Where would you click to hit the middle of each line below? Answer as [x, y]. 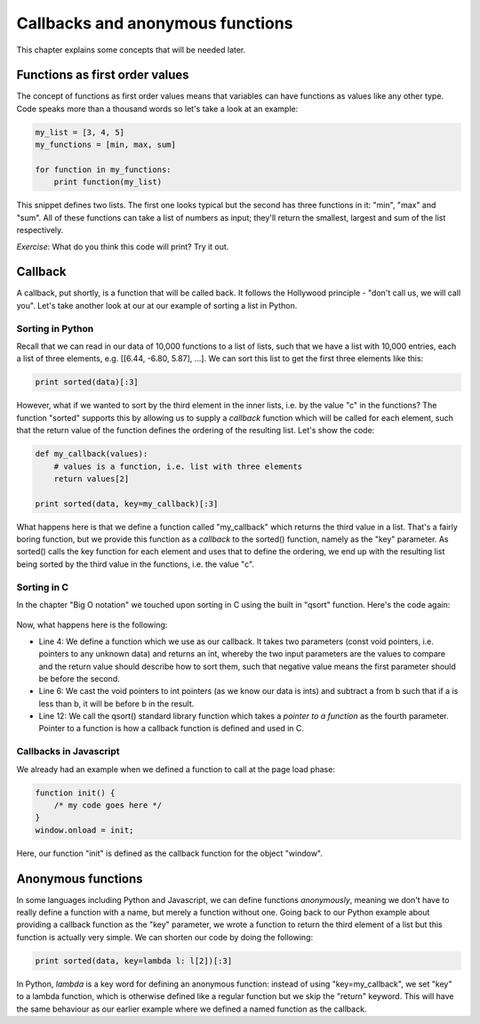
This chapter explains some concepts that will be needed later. [131, 50]
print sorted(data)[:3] [87, 382]
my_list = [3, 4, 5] [80, 132]
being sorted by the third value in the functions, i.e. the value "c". [136, 564]
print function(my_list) [108, 182]
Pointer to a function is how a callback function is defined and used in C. [172, 729]
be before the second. [79, 678]
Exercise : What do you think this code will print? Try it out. [123, 246]
